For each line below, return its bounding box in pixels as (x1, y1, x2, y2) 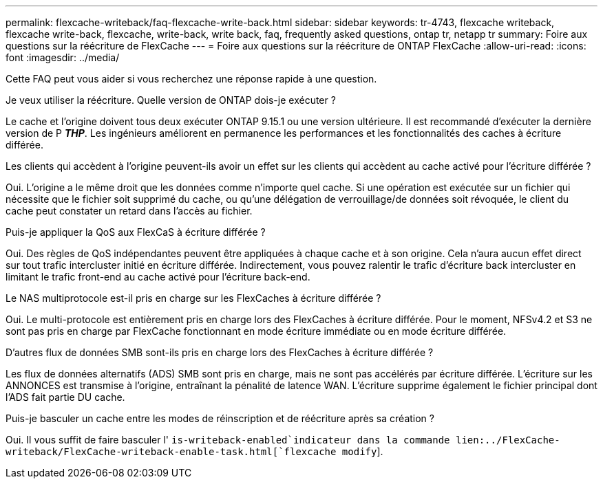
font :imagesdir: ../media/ (6, 52, 120, 63)
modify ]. (341, 445, 383, 457)
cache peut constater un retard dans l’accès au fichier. (6, 205, 253, 217)
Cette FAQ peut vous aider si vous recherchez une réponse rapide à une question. (6, 73, 377, 85)
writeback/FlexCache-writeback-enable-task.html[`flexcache (6, 446, 337, 457)
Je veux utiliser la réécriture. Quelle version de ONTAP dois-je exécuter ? (6, 94, 336, 106)
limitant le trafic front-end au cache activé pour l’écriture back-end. (6, 271, 310, 283)
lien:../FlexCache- (455, 434, 560, 445)
